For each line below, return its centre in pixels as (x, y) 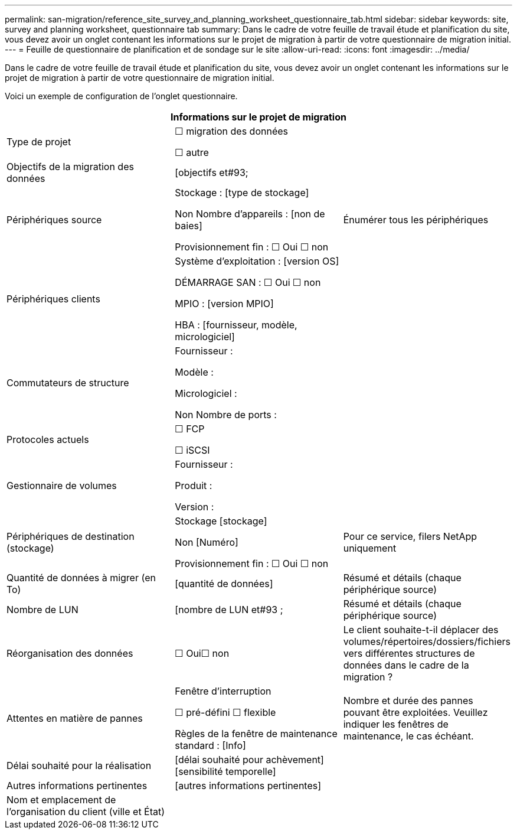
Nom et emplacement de (61, 800)
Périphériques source (54, 220)
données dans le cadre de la (406, 665)
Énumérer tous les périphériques (416, 220)
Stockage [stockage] (221, 521)
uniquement (370, 548)
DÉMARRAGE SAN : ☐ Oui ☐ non (248, 282)
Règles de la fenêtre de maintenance (256, 734)
